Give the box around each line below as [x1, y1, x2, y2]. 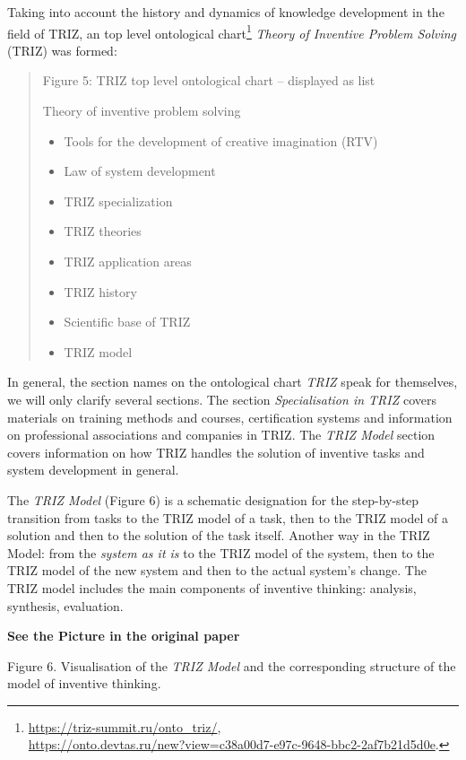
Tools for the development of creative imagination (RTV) [64, 131, 378, 150]
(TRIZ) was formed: [7, 40, 117, 59]
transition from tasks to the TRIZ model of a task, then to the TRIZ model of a [7, 508, 448, 527]
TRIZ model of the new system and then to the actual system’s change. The [7, 561, 427, 580]
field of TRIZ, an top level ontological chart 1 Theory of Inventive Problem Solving [7, 21, 457, 42]
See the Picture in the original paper [7, 626, 240, 645]
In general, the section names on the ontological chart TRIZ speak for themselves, [7, 372, 458, 391]
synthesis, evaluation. [7, 596, 124, 615]
